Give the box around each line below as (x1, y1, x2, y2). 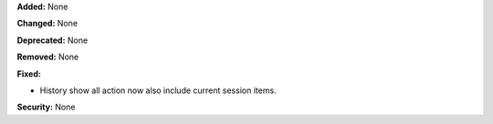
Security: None (16, 101, 76, 113)
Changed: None (16, 18, 78, 29)
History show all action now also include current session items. (39, 85, 278, 96)
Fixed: (16, 68, 41, 79)
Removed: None (16, 51, 79, 63)
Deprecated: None (16, 35, 89, 46)
